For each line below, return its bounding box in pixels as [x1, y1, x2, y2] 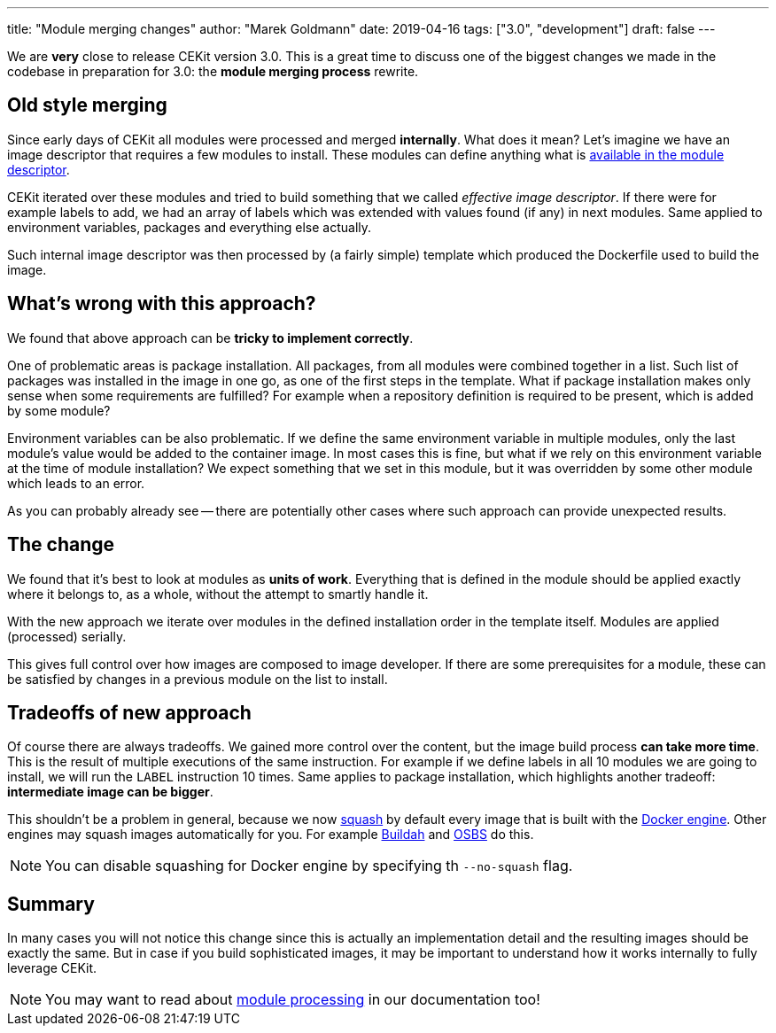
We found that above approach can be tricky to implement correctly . [7, 330, 414, 346]
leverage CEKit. [7, 960, 97, 976]
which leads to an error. [7, 475, 145, 491]
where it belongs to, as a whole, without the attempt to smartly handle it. [7, 586, 429, 602]
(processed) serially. [7, 628, 127, 644]
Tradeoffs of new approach [7, 701, 252, 724]
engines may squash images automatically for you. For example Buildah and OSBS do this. [7, 827, 534, 843]
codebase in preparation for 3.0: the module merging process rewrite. [7, 64, 419, 79]
